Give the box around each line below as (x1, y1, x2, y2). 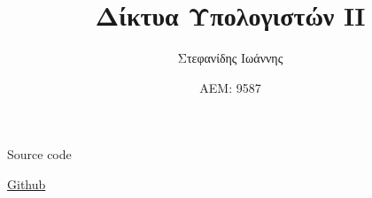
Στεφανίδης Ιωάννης (177, 49, 283, 67)
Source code (7, 145, 72, 164)
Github (7, 174, 46, 193)
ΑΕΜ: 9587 (199, 78, 261, 96)
